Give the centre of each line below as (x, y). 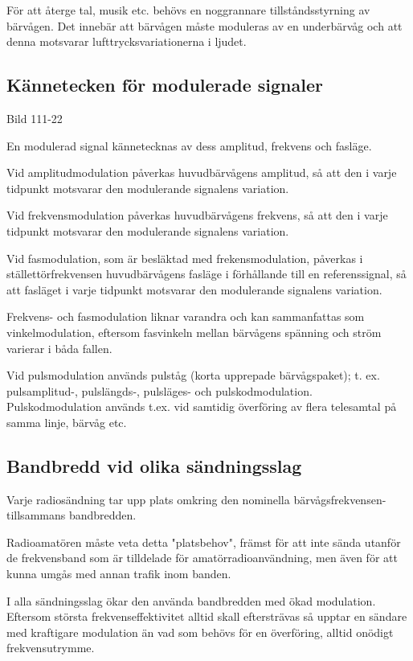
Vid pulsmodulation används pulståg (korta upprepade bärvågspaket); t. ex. (193, 375)
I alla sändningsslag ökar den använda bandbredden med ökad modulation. (191, 600)
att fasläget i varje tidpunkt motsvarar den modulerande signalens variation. (194, 289)
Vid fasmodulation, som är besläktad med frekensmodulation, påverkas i (185, 258)
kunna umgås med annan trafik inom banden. (119, 574)
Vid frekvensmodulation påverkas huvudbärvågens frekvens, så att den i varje (197, 215)
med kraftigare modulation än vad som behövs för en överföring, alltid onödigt (200, 632)
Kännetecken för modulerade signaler (165, 85)
